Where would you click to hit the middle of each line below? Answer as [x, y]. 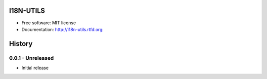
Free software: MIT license [49, 23]
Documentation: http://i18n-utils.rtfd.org [62, 29]
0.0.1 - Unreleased [31, 58]
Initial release [35, 68]
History [21, 44]
